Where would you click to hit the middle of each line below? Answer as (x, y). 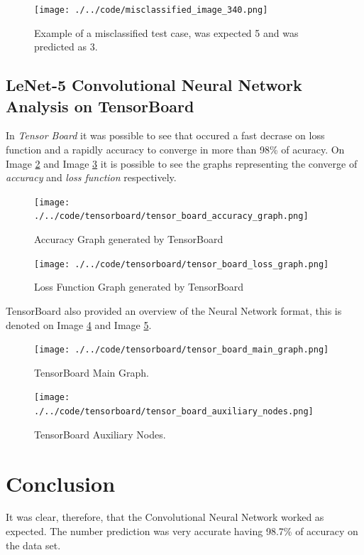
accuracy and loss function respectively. (91, 177)
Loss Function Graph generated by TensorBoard (139, 287)
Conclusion (61, 483)
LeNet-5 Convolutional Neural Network (154, 85)
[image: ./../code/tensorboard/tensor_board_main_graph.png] (182, 350)
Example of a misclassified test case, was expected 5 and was (166, 32)
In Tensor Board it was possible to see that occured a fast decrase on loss (165, 135)
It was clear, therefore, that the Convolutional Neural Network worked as (165, 517)
